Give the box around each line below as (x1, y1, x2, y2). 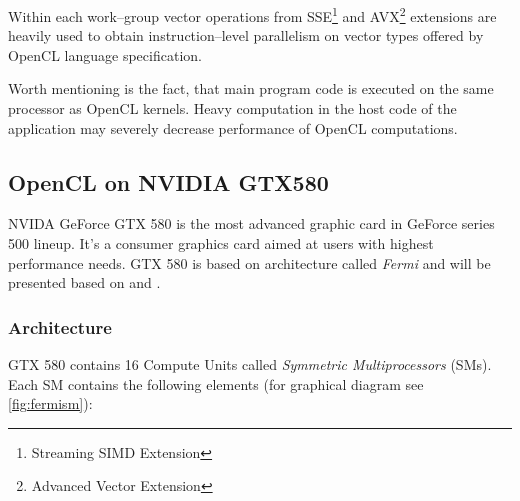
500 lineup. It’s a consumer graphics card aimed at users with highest (8, 233, 434, 254)
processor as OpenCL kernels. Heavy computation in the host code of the (8, 98, 457, 119)
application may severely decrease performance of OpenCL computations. (8, 117, 458, 138)
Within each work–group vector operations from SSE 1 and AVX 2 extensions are (8, 3, 497, 26)
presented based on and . (8, 272, 161, 293)
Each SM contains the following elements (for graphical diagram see (8, 373, 424, 394)
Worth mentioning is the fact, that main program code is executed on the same (8, 78, 494, 99)
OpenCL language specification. (8, 44, 202, 65)
